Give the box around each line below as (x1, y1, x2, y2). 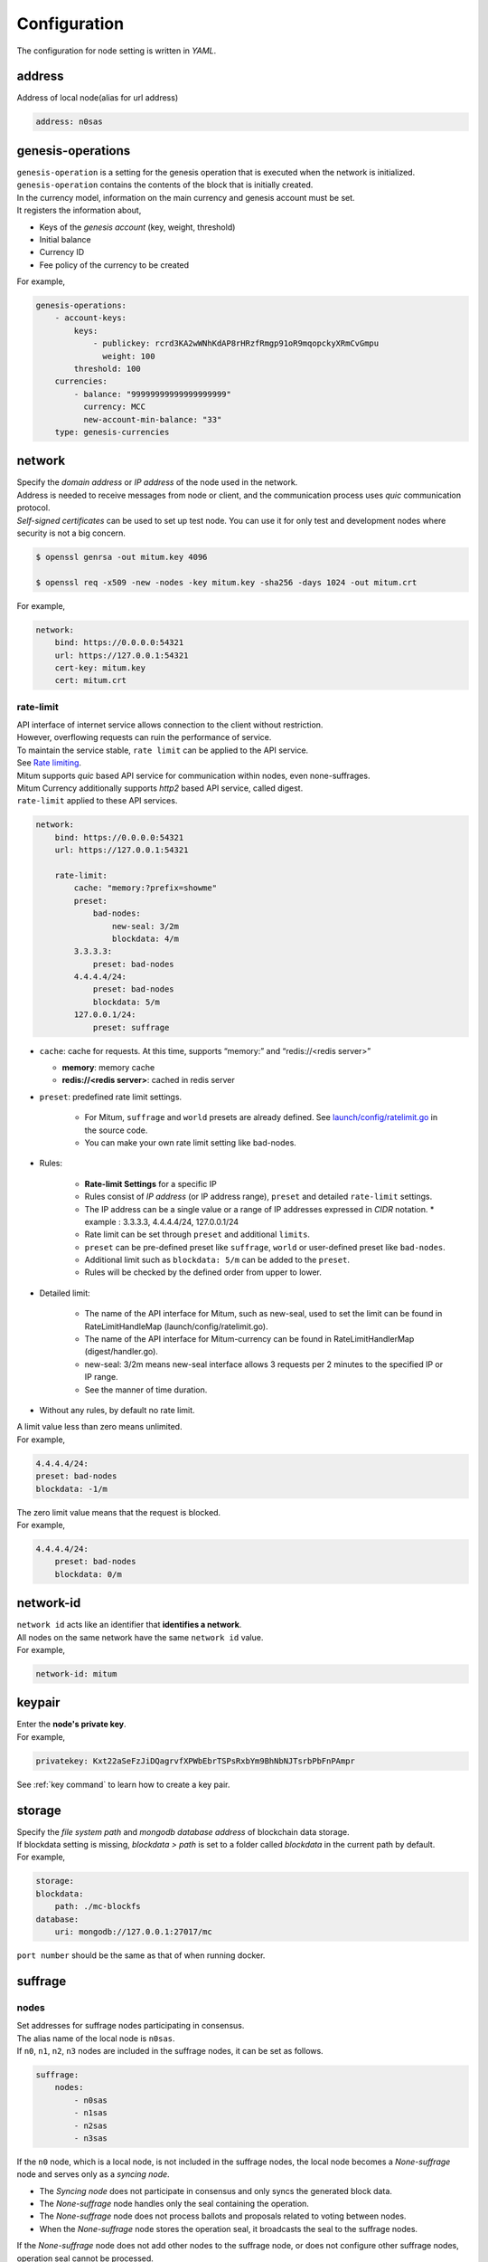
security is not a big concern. (16, 527, 127, 538)
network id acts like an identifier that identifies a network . (16, 1620, 242, 1630)
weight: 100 (102, 351, 155, 361)
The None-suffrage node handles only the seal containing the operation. (39, 2199, 309, 2210)
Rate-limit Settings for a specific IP (84, 1178, 217, 1189)
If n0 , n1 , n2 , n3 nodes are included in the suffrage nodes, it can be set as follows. (16, 2045, 324, 2056)
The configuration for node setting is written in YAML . (16, 45, 217, 56)
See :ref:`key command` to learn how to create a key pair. (16, 1779, 230, 1790)
